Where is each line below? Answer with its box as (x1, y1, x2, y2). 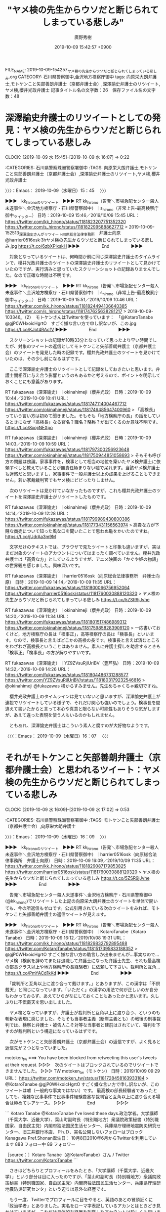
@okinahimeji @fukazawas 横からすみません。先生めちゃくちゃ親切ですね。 (5, 683, 161, 689)
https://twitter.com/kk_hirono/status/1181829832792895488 (5, 941, 127, 946)
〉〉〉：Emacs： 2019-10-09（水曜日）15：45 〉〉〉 (5, 187, 109, 193)
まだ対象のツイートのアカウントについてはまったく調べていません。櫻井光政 (5, 550, 161, 556)
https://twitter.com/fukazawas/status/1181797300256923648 (5, 447, 129, 452)
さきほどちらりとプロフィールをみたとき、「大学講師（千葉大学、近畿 (9, 1167, 150, 1173)
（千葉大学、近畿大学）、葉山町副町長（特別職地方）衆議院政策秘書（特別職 (5, 1116, 159, 1122)
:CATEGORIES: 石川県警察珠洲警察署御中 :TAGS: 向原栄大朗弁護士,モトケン (5, 165, 157, 171)
